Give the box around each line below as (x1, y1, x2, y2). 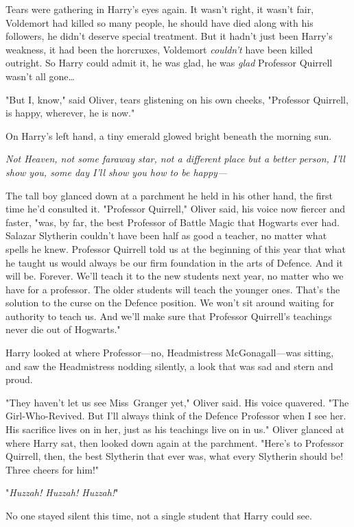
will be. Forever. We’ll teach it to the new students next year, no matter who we (5, 269, 344, 283)
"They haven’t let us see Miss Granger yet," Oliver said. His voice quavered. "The (5, 395, 349, 409)
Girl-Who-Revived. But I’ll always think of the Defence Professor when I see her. (5, 408, 346, 423)
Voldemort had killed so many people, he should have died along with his (5, 15, 314, 29)
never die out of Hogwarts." (5, 322, 121, 336)
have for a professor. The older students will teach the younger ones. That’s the (5, 282, 340, 296)
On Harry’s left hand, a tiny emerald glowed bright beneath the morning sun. (5, 128, 332, 143)
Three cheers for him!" (5, 462, 99, 476)
